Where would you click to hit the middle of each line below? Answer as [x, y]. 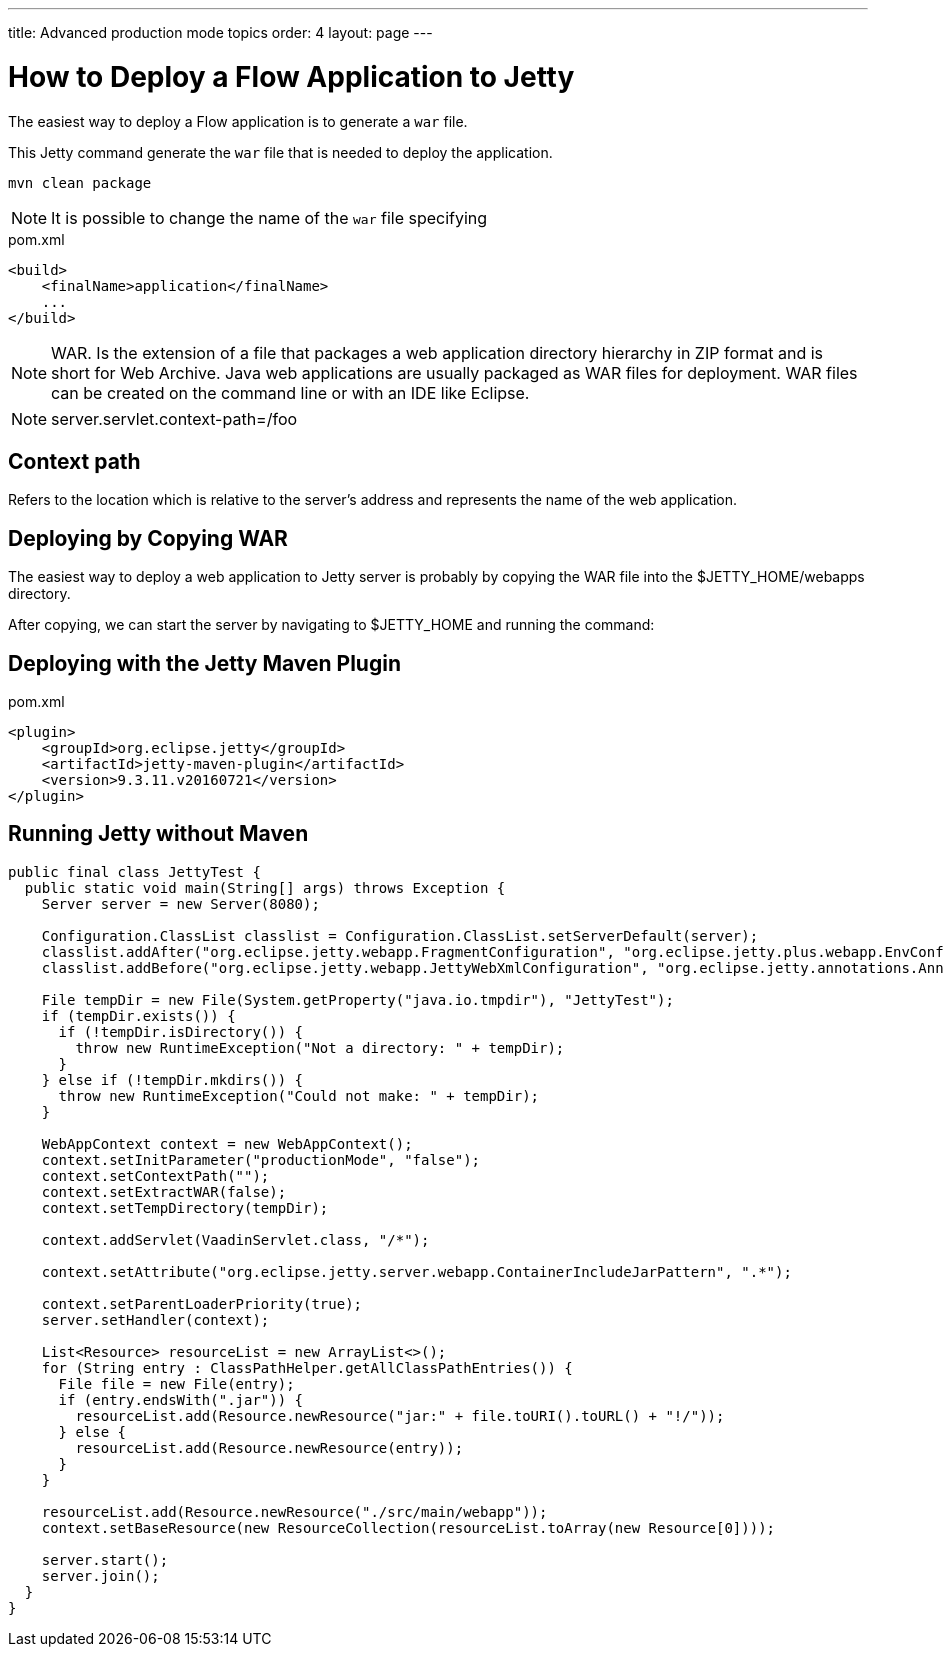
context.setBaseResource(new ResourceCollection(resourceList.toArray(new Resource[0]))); [408, 1527]
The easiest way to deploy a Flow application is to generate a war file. [238, 121]
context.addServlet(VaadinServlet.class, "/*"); [235, 1239]
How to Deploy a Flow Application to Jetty [291, 76]
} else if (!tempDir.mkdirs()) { [172, 1079]
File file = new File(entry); [176, 1383]
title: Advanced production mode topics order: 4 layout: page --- [220, 32]
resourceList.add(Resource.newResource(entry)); [269, 1447]
